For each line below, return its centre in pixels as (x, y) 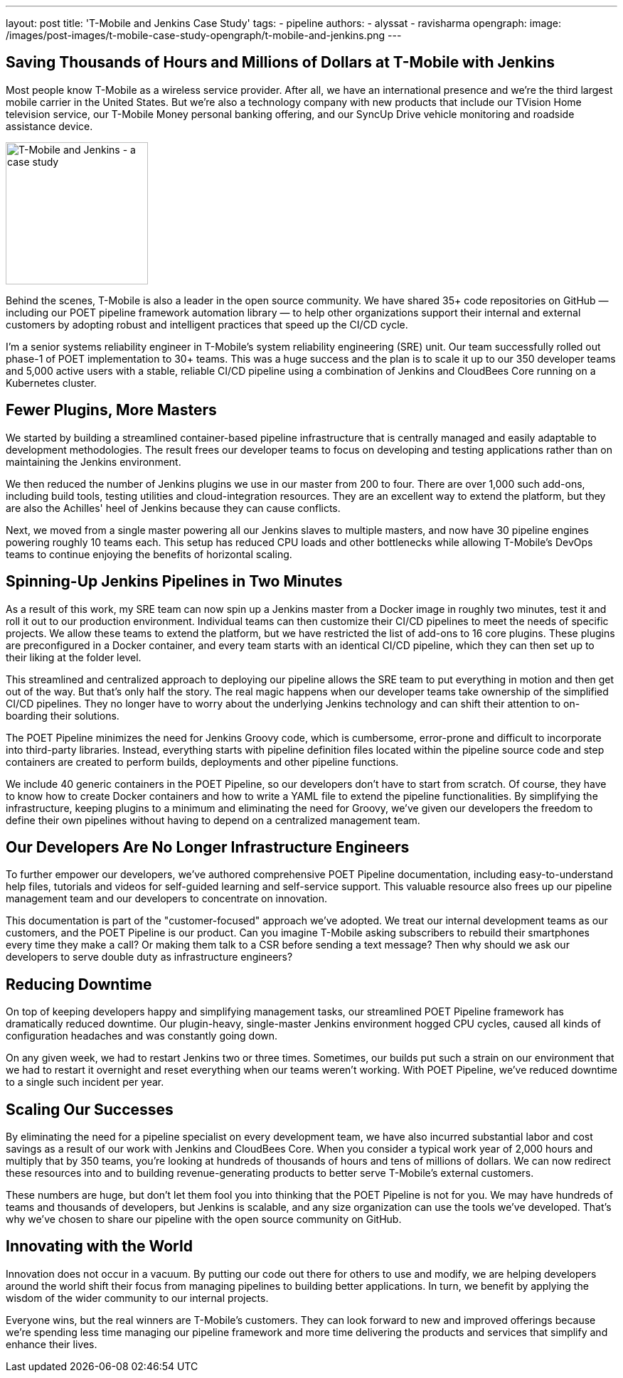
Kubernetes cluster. (51, 383)
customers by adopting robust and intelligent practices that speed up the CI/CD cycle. (207, 324)
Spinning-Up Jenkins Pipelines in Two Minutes (174, 582)
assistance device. (49, 126)
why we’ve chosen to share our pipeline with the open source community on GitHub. (204, 1219)
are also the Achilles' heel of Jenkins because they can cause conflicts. (173, 508)
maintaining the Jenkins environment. (94, 461)
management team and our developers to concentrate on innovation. (166, 899)
